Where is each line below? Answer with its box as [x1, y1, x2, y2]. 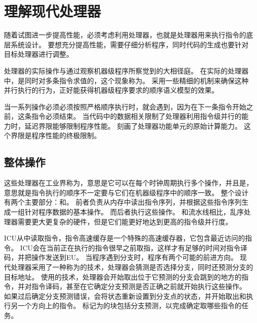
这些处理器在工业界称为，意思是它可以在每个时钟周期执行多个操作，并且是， [4, 178, 253, 188]
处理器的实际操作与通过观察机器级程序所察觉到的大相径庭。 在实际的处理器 [4, 65, 249, 75]
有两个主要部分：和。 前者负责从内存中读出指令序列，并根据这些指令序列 [4, 197, 242, 207]
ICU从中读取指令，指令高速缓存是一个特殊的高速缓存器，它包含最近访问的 [4, 233, 245, 243]
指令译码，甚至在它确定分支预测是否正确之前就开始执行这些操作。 [31, 281, 246, 291]
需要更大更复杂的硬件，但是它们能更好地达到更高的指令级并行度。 [17, 216, 232, 226]
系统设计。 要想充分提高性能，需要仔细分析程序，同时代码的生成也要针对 [10, 39, 249, 49]
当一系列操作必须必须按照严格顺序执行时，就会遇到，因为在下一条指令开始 [4, 101, 246, 111]
